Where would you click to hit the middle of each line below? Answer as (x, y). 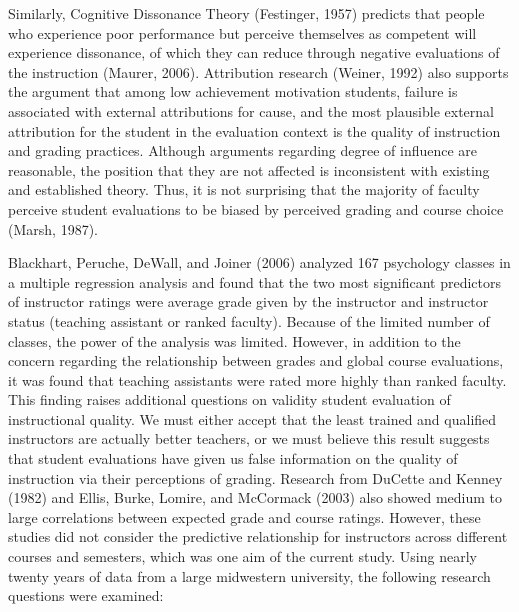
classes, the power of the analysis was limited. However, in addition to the (234, 340)
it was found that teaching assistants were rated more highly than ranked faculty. (257, 379)
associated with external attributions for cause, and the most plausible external (251, 110)
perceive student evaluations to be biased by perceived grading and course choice (256, 208)
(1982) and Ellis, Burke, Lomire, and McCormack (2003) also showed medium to (255, 497)
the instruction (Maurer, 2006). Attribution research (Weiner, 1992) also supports (258, 71)
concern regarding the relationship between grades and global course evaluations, (256, 360)
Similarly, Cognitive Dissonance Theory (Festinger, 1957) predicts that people (246, 13)
